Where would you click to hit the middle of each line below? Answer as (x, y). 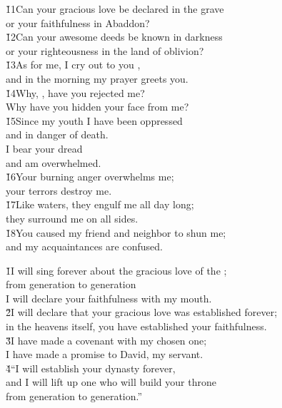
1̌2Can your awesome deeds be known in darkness (114, 37)
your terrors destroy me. (59, 190)
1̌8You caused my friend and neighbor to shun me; (116, 232)
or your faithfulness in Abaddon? (78, 22)
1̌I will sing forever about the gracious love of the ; (116, 270)
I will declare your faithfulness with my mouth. (109, 298)
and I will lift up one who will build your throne (111, 382)
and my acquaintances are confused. (84, 246)
